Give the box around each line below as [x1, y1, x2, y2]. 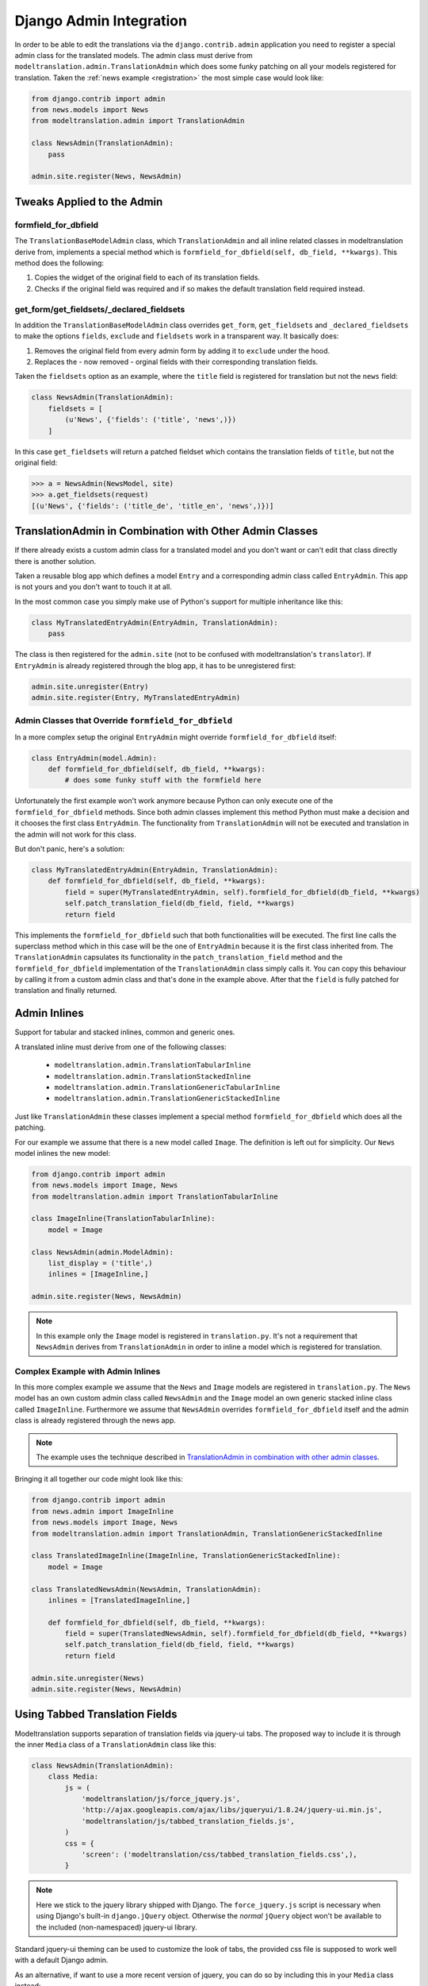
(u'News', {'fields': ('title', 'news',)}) [64, 415, 237, 424]
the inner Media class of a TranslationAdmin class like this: [14, 1740, 217, 1749]
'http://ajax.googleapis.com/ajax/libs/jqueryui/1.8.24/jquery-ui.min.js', [81, 1806, 383, 1814]
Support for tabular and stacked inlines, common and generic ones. [14, 1027, 235, 1037]
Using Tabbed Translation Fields [14, 1708, 178, 1721]
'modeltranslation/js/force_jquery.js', [81, 1795, 241, 1803]
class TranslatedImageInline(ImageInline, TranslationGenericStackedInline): [31, 1551, 341, 1560]
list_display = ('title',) [48, 1259, 154, 1267]
